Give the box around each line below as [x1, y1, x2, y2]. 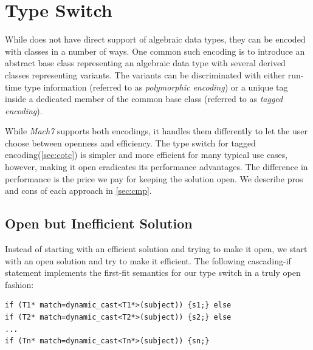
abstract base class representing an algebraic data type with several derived [5, 57, 286, 69]
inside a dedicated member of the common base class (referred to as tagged [5, 92, 283, 105]
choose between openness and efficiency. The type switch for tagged [5, 136, 256, 149]
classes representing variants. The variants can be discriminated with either [5, 68, 286, 81]
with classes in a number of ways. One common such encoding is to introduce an [5, 44, 305, 57]
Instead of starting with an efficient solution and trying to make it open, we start [5, 242, 308, 255]
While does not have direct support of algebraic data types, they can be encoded [5, 33, 306, 46]
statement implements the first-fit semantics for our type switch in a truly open [5, 266, 301, 279]
